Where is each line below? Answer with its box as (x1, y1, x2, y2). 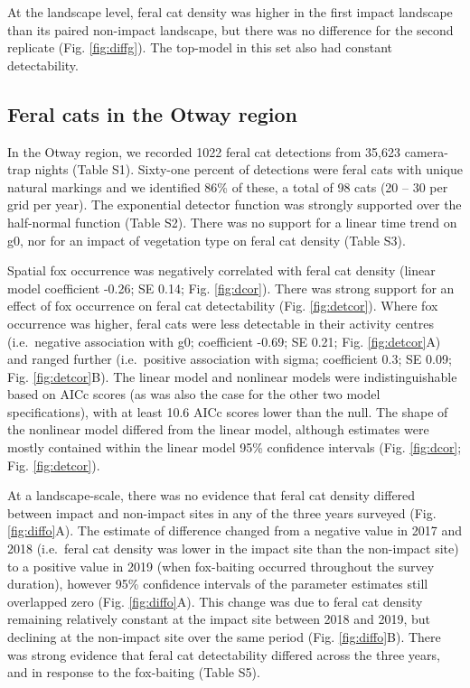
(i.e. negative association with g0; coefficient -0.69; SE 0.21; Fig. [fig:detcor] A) (7, 331, 441, 350)
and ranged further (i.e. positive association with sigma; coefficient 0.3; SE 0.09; (7, 349, 452, 368)
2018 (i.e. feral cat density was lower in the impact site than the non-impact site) (7, 539, 459, 558)
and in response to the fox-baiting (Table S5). (7, 663, 260, 682)
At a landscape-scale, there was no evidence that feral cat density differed (7, 486, 416, 505)
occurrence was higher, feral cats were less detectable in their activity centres (7, 313, 434, 332)
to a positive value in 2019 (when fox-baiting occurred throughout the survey (7, 556, 435, 575)
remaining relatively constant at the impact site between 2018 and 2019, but (7, 609, 431, 628)
